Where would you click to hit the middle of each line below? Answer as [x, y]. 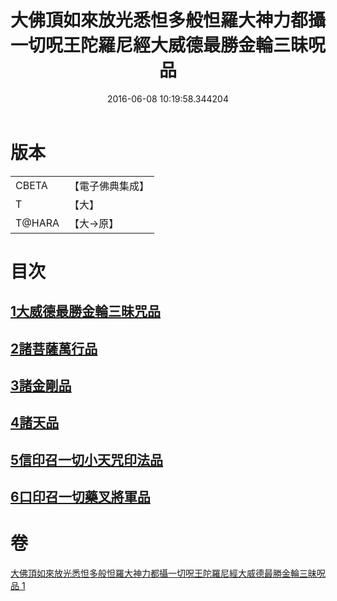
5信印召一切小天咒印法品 [87, 459]
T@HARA [37, 223]
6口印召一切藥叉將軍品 [80, 497]
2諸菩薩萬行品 [54, 348]
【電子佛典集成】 [109, 186]
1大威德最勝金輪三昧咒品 [86, 311]
